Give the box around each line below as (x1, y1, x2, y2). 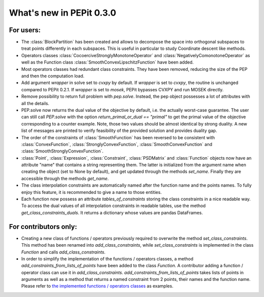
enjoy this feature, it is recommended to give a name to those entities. (21, 189, 162, 195)
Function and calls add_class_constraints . (21, 249, 106, 255)
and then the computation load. (21, 73, 85, 79)
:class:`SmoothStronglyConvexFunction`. (21, 148, 104, 154)
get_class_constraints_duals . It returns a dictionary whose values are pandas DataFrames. (21, 210, 203, 215)
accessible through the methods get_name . (21, 175, 109, 181)
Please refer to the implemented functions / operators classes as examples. (21, 283, 174, 289)
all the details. (21, 100, 49, 106)
